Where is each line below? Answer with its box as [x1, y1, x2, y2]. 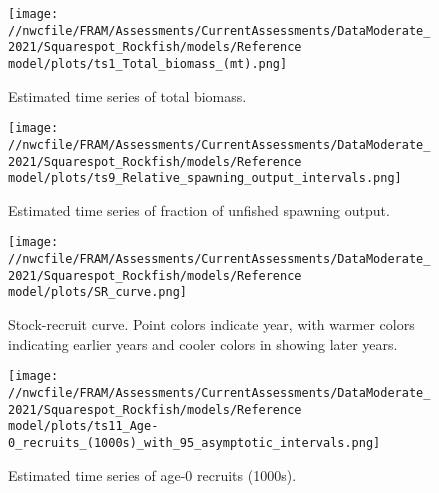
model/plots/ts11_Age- [8, 419, 159, 434]
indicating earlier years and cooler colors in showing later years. [8, 333, 398, 354]
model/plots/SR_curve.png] [8, 285, 187, 300]
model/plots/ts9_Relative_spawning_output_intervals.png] [8, 171, 402, 186]
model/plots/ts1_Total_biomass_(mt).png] [8, 56, 288, 71]
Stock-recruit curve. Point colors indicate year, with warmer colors [8, 314, 415, 335]
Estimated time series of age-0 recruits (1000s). [8, 464, 297, 485]
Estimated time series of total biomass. [8, 85, 247, 106]
